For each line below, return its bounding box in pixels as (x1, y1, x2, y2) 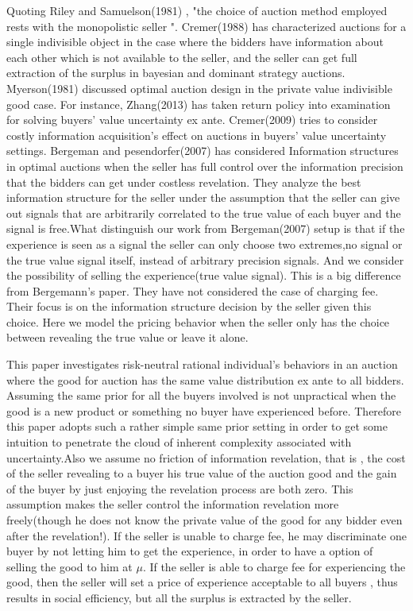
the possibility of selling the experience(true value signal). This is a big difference (6, 267, 401, 284)
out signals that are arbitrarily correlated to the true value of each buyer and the (6, 204, 401, 221)
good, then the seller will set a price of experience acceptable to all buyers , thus (6, 574, 398, 590)
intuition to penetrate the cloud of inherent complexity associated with (6, 434, 352, 451)
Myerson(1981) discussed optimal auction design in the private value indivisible (6, 79, 392, 96)
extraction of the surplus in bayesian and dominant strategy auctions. (6, 64, 345, 81)
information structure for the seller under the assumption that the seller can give (6, 189, 400, 206)
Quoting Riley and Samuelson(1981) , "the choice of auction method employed (6, 2, 388, 18)
